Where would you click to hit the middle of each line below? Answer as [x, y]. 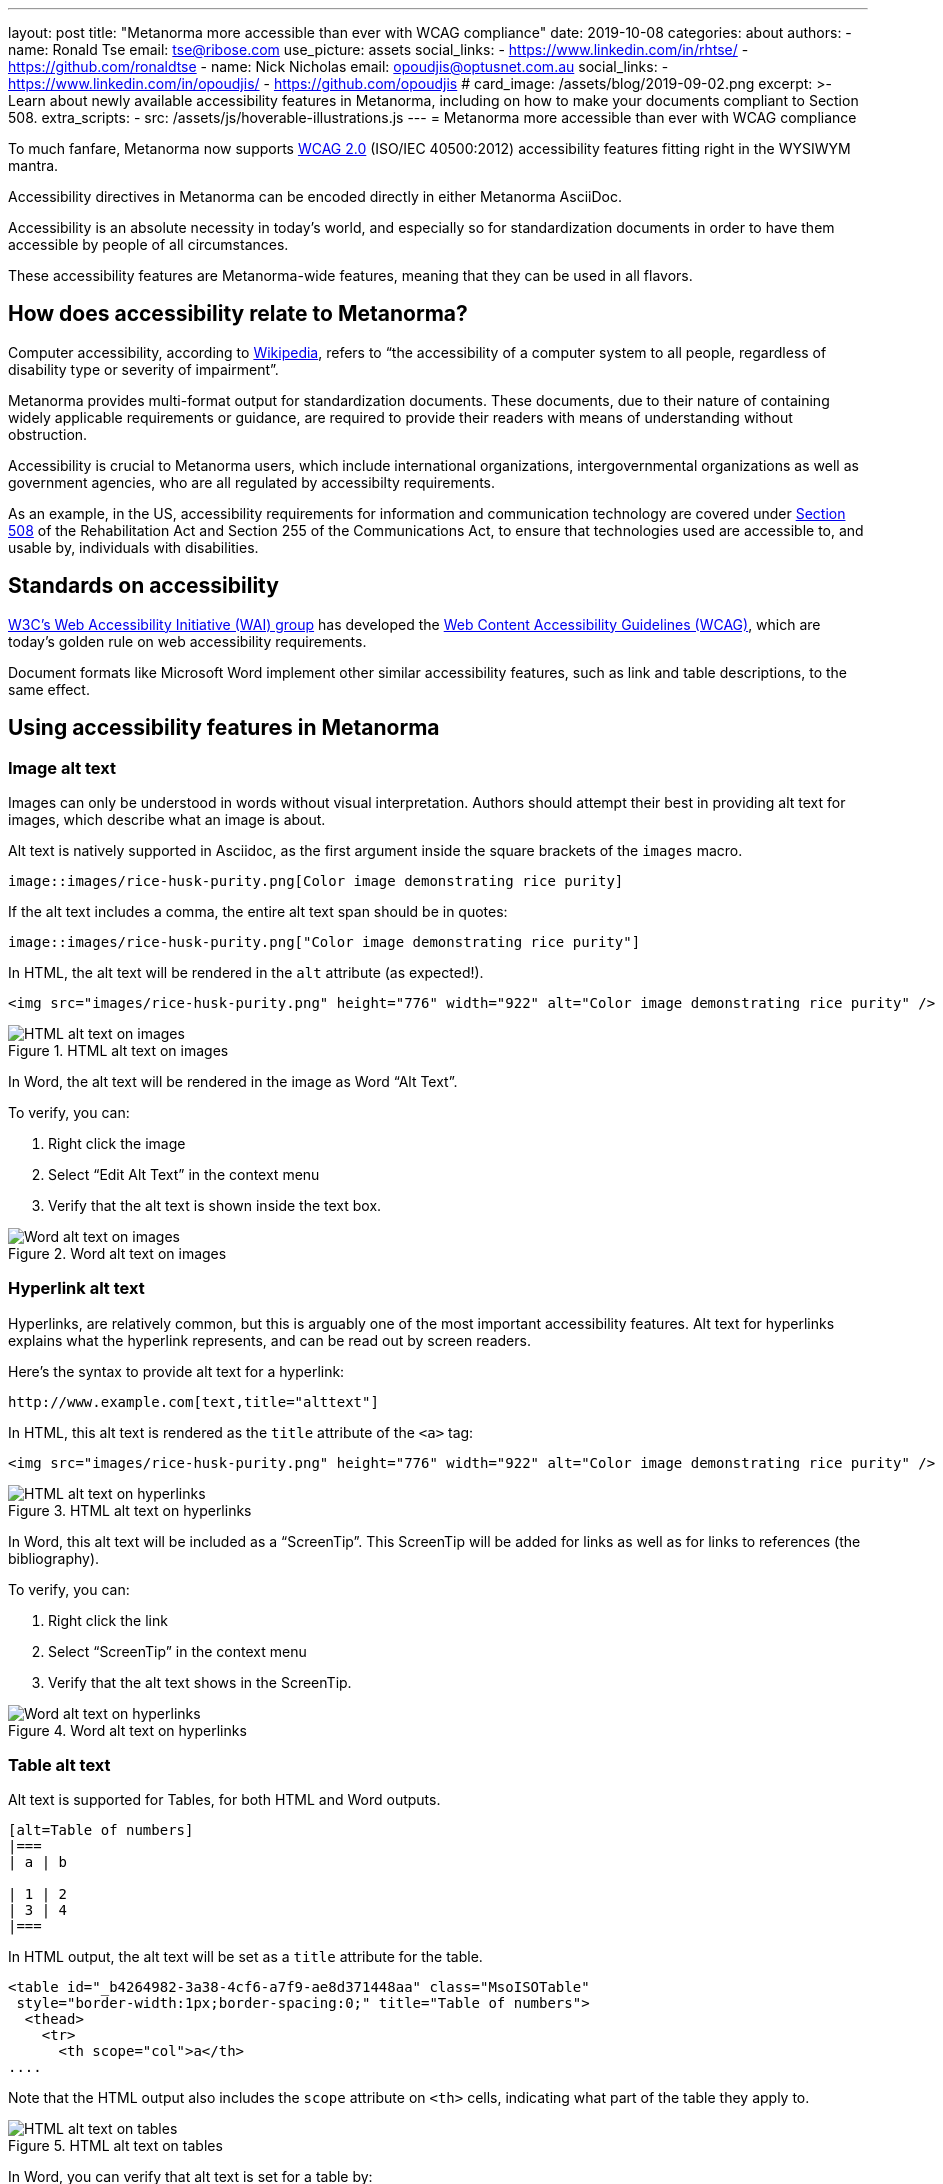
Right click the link [108, 1620]
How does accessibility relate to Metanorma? [238, 314]
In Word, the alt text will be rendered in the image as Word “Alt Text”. [233, 1081]
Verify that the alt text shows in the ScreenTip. [200, 1682]
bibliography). [54, 1558]
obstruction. [48, 434]
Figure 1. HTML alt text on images [118, 1050]
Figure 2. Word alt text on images [117, 1253]
